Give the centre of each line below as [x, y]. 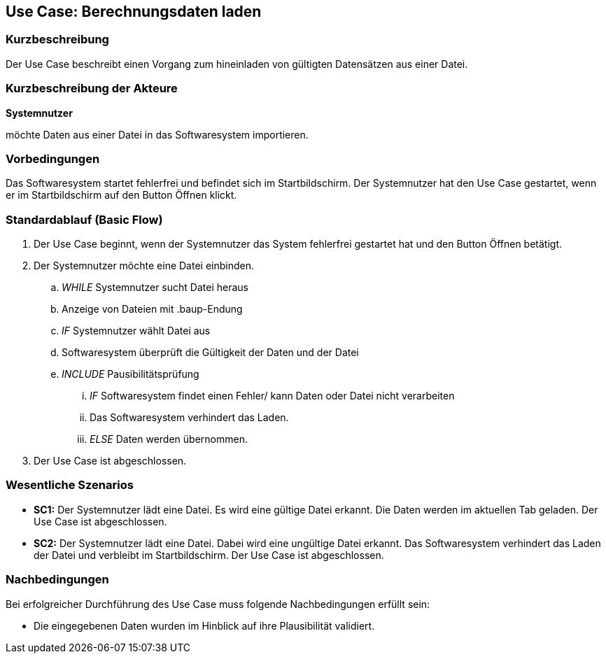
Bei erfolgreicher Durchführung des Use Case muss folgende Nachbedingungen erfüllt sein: [218, 604]
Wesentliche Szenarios [70, 485]
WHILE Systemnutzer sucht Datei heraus [155, 288]
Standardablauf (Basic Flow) [84, 219]
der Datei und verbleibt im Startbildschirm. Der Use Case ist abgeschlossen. [209, 555]
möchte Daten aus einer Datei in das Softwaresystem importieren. [157, 134]
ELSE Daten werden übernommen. [169, 439]
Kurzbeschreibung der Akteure [92, 88]
